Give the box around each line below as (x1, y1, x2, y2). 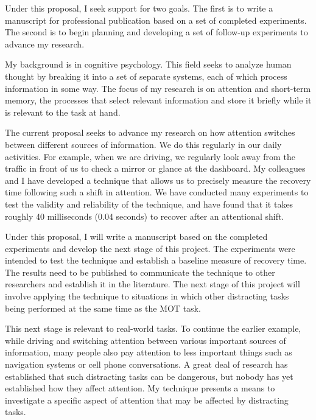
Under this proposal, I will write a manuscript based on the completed (5, 230, 268, 243)
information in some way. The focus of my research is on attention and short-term (5, 82, 311, 94)
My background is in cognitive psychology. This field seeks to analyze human (5, 58, 292, 71)
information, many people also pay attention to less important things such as (5, 346, 292, 359)
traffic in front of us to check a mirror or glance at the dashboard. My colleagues (5, 162, 306, 175)
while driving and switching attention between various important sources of (5, 334, 286, 346)
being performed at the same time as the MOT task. (5, 301, 201, 314)
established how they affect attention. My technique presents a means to (5, 382, 275, 394)
